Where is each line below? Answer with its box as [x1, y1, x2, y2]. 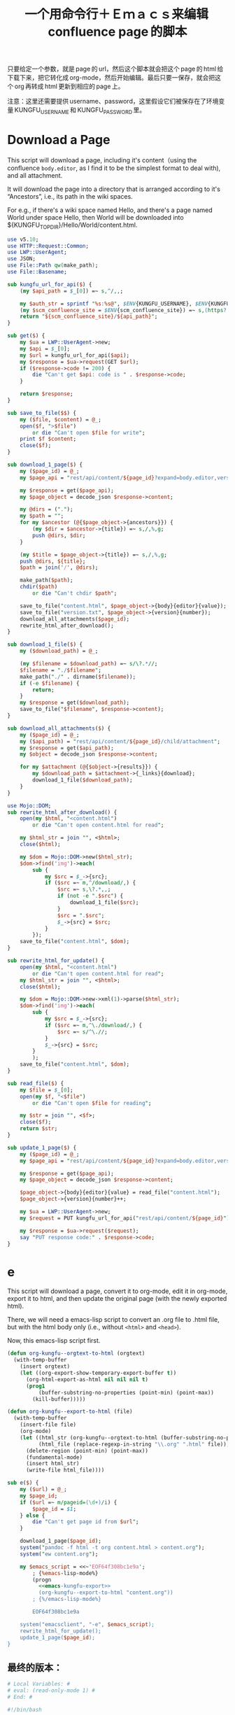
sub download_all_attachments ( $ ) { [7, 725, 111, 732]
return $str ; [20, 1125, 58, 1132]
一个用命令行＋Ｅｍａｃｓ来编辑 [24, 6, 208, 22]
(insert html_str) [25, 1460, 80, 1467]
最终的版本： [7, 1661, 63, 1673]
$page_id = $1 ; [32, 1505, 77, 1512]
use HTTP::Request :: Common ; [7, 242, 90, 249]
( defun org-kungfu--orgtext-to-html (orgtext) [7, 1350, 145, 1357]
